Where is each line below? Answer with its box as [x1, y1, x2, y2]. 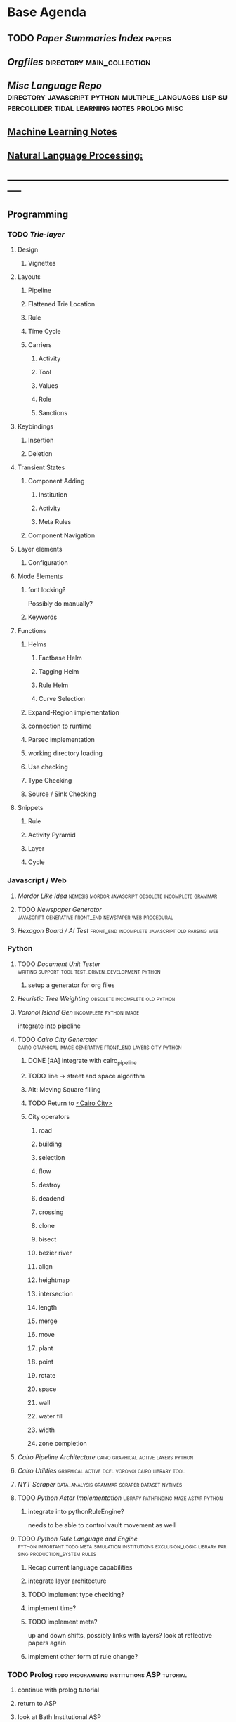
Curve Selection [38, 695, 86, 703]
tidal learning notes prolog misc [54, 102, 184, 114]
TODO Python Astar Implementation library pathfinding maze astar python [17, 1494, 223, 1502]
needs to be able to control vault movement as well [27, 1520, 176, 1529]
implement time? [27, 1603, 77, 1612]
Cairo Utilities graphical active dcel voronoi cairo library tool [17, 1466, 185, 1475]
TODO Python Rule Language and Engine [17, 1534, 138, 1543]
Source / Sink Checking [27, 790, 97, 798]
